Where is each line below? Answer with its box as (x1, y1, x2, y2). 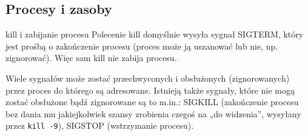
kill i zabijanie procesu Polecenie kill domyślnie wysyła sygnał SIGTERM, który (5, 28, 304, 40)
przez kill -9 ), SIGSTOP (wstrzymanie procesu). (5, 119, 194, 132)
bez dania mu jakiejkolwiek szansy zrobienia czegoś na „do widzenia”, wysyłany (5, 107, 301, 120)
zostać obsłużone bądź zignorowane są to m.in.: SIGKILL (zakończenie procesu (5, 96, 299, 108)
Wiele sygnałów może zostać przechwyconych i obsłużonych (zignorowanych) (5, 71, 290, 84)
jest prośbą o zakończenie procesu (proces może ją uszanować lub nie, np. (5, 39, 278, 52)
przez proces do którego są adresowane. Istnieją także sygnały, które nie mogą (5, 83, 295, 96)
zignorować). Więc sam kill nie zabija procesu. (5, 51, 177, 64)
